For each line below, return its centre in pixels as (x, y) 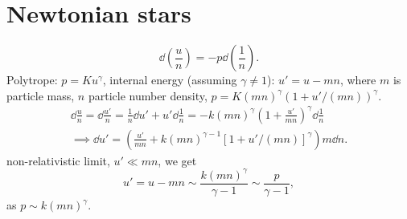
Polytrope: (32, 80)
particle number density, (148, 95)
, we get (177, 160)
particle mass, (41, 95)
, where (358, 80)
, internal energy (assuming (170, 80)
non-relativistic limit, (58, 160)
